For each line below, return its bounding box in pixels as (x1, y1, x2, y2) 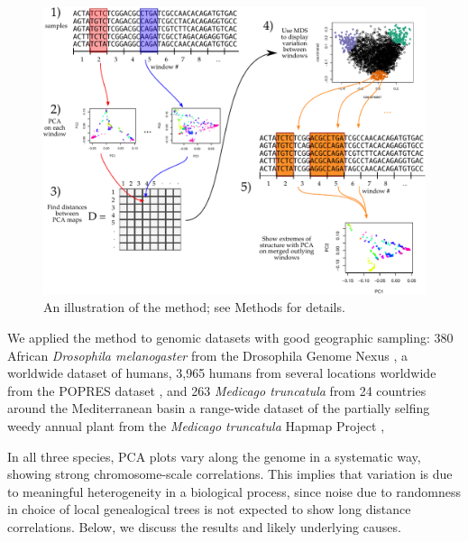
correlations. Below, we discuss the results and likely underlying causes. (7, 517, 401, 536)
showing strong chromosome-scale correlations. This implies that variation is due (7, 464, 453, 483)
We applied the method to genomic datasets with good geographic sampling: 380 (7, 328, 454, 347)
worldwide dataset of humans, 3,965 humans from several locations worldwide (7, 363, 436, 382)
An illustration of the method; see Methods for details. (43, 298, 345, 317)
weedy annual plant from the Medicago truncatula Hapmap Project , (7, 416, 385, 435)
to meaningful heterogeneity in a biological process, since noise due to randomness (7, 482, 462, 501)
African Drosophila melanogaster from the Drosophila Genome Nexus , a (7, 345, 408, 364)
